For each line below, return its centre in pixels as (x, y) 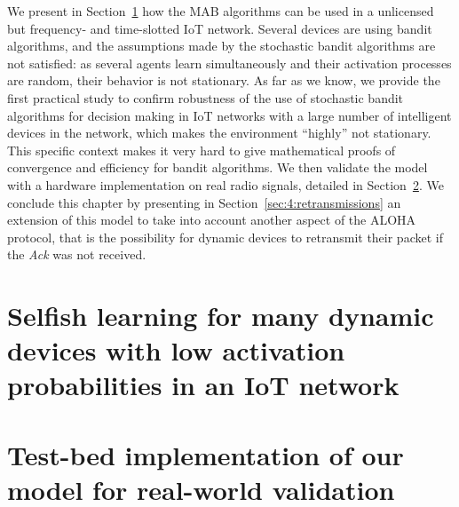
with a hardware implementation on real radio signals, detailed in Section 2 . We (226, 184)
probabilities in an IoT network (203, 385)
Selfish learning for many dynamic (221, 316)
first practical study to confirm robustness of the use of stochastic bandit (206, 97)
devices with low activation (176, 350)
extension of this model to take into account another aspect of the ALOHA (212, 220)
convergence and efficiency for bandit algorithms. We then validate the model (218, 167)
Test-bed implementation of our (206, 454)
